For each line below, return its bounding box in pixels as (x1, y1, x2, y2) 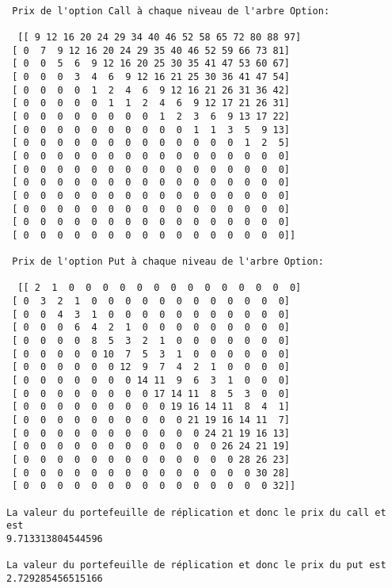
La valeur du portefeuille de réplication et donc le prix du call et (6, 506, 386, 518)
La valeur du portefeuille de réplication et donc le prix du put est (6, 559, 386, 571)
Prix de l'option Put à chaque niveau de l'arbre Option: (12, 256, 324, 268)
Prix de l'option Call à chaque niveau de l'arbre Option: (12, 5, 330, 17)
